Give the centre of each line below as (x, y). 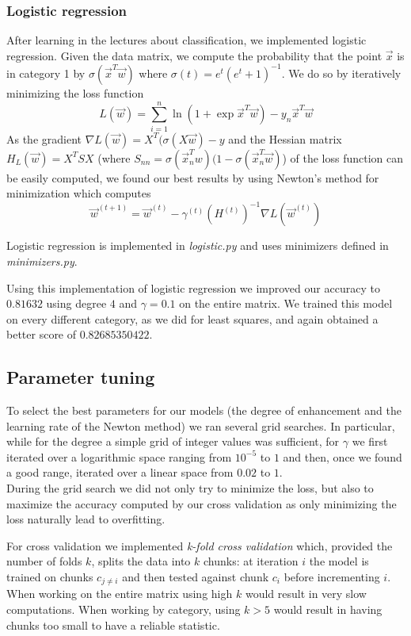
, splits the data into (141, 561)
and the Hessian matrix (285, 138)
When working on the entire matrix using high (120, 594)
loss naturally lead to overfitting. (86, 519)
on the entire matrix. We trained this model (286, 303)
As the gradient (44, 138)
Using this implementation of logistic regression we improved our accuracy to (193, 287)
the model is (339, 561)
